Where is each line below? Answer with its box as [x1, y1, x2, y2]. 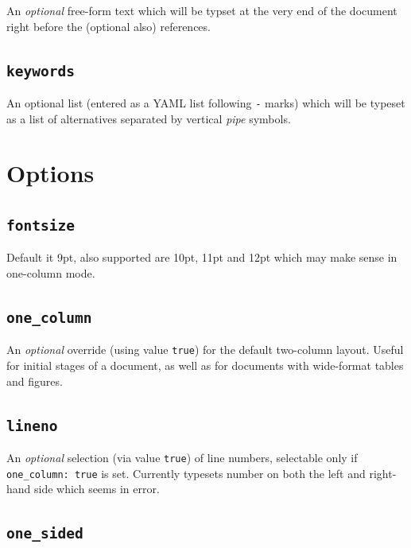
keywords [6, 62, 75, 80]
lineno [6, 417, 58, 434]
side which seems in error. [34, 480, 160, 497]
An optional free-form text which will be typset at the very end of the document [6, 2, 397, 18]
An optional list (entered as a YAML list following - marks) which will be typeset [6, 94, 405, 111]
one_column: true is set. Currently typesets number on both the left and [6, 464, 366, 481]
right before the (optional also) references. [6, 17, 211, 34]
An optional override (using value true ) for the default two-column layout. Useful [6, 341, 404, 358]
